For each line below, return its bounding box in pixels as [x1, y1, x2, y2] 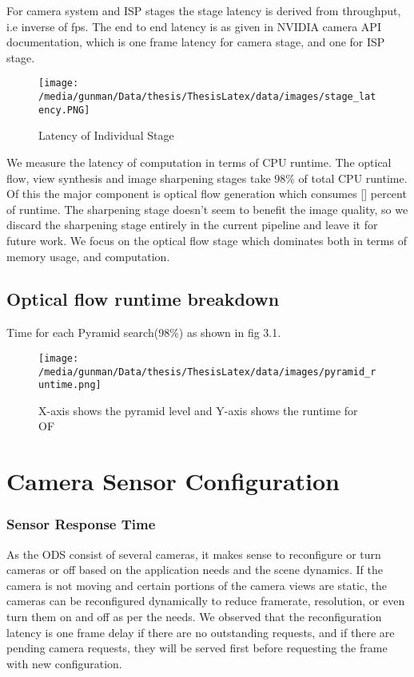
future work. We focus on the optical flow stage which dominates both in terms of [6, 232, 407, 248]
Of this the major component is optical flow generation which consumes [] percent [6, 185, 407, 202]
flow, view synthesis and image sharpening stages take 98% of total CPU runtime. [6, 169, 408, 186]
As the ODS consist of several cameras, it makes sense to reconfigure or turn [6, 545, 381, 562]
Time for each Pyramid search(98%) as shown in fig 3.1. [6, 324, 281, 341]
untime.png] [38, 379, 102, 391]
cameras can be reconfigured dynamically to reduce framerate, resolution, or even [6, 592, 405, 609]
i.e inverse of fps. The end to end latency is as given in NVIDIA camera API [6, 18, 381, 34]
